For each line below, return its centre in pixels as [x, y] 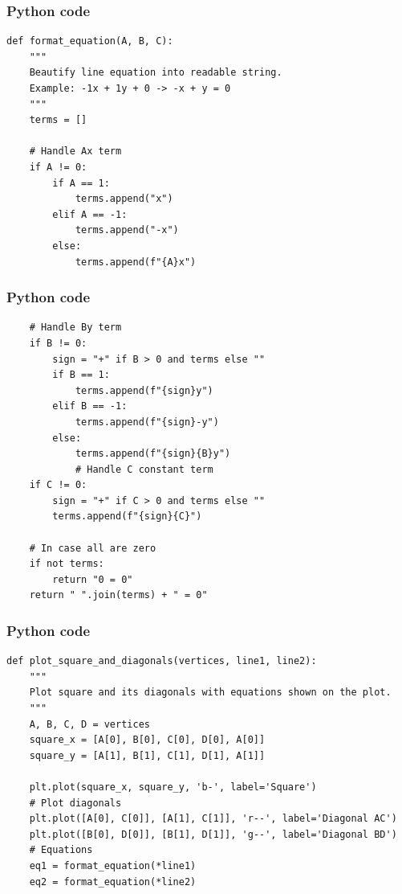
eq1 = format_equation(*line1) [113, 865]
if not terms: [67, 564]
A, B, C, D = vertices [89, 724]
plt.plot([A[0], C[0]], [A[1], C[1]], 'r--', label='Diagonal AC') [213, 819]
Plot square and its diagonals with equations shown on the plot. [210, 693]
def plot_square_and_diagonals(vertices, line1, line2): [162, 661]
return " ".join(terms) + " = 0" [118, 595]
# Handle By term [75, 328]
